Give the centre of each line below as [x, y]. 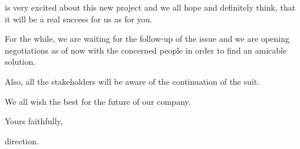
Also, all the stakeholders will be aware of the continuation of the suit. [132, 81]
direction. [22, 140]
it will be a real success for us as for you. [79, 19]
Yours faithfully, [34, 121]
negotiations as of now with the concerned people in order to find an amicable [146, 50]
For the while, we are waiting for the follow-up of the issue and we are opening [147, 39]
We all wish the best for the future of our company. [98, 101]
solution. [20, 62]
